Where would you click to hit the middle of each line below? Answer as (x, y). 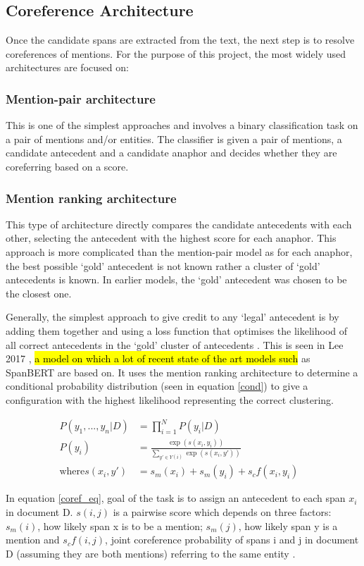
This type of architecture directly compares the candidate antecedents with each (179, 224)
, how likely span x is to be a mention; (120, 525)
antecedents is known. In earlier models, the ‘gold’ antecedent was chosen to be (176, 279)
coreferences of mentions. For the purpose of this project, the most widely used (176, 53)
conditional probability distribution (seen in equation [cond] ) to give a (157, 386)
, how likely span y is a (288, 525)
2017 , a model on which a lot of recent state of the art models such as (158, 358)
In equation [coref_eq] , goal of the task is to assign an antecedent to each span (176, 498)
